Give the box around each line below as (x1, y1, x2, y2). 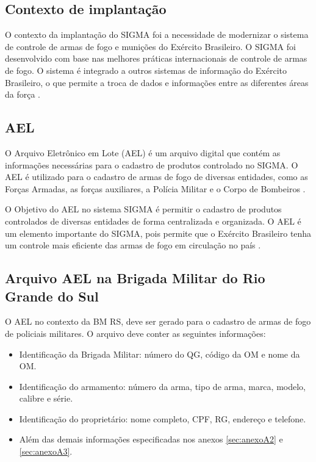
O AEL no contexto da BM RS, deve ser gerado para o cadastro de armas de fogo (5, 315, 311, 328)
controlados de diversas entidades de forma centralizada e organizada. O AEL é (5, 214, 301, 227)
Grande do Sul (5, 286, 99, 305)
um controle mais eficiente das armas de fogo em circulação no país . (5, 239, 261, 251)
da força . (5, 88, 41, 101)
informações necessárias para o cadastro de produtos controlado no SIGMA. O (5, 158, 298, 171)
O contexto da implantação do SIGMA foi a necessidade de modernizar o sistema (5, 28, 309, 41)
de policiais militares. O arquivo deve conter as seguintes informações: (5, 327, 266, 339)
